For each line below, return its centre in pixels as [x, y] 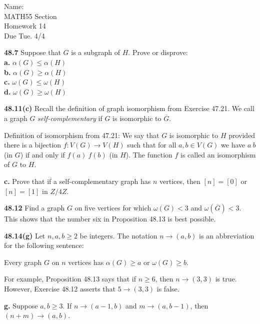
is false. [168, 289]
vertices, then [180, 181]
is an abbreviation [227, 235]
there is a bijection [33, 145]
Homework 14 [25, 26]
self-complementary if [70, 118]
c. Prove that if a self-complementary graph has [77, 181]
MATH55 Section [30, 16]
